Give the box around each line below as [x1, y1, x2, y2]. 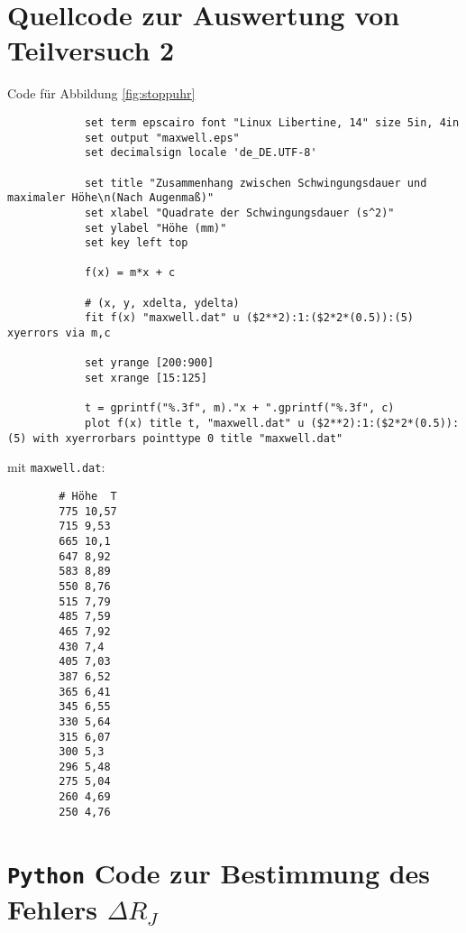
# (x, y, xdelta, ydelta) [84, 296, 240, 309]
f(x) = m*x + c [84, 266, 176, 280]
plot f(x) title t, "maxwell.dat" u [84, 417, 305, 430]
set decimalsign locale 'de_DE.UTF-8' [84, 146, 317, 160]
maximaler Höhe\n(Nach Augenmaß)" [7, 191, 215, 205]
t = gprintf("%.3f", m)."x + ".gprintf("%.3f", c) [84, 402, 395, 415]
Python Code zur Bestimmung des [7, 854, 431, 891]
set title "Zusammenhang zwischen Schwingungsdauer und [84, 176, 427, 189]
